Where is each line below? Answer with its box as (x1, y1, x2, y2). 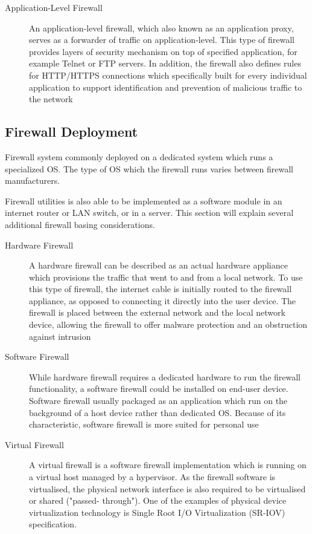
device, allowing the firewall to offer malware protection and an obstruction (29, 318, 308, 331)
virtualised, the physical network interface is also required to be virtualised (29, 482, 306, 495)
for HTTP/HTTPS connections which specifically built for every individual (29, 68, 307, 81)
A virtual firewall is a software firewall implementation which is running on (29, 458, 307, 471)
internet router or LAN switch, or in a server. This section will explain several (5, 206, 294, 219)
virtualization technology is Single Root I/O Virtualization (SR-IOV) (29, 506, 285, 518)
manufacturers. (5, 174, 60, 187)
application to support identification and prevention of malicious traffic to (29, 80, 302, 93)
